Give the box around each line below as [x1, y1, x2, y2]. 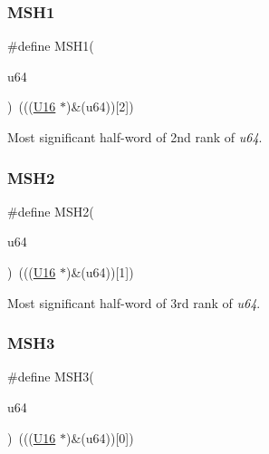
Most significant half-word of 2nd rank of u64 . [7, 128, 263, 146]
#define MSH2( [7, 201, 94, 220]
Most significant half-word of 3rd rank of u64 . [7, 293, 261, 312]
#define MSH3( [7, 367, 94, 386]
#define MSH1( [7, 36, 94, 55]
